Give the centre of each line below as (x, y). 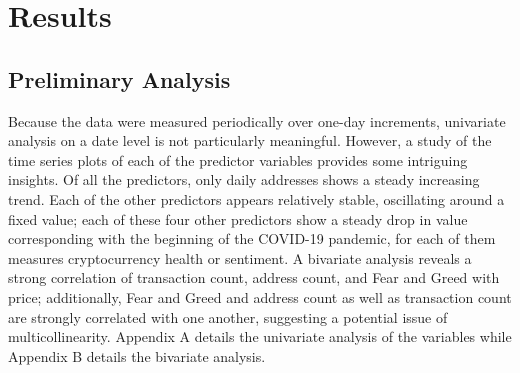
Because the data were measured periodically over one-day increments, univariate (257, 120)
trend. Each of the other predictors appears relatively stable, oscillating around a (256, 198)
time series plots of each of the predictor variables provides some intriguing (238, 159)
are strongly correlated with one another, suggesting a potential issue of (228, 316)
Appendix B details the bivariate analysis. (137, 355)
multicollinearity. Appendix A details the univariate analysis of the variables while (260, 336)
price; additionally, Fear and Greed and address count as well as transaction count (260, 296)
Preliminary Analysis (119, 78)
